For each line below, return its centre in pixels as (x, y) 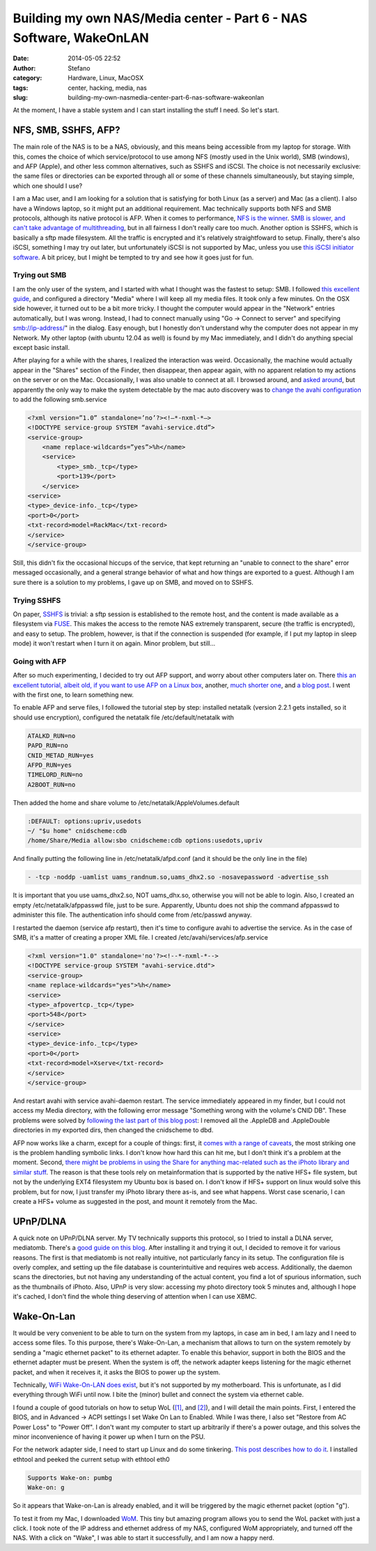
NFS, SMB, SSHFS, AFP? (66, 130)
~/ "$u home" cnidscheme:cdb (77, 831)
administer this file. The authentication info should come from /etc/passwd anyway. (132, 915)
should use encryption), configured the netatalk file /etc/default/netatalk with (124, 717)
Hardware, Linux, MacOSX (106, 78)
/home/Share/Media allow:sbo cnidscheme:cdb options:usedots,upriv (145, 841)
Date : (21, 59)
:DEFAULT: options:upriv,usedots (85, 821)
